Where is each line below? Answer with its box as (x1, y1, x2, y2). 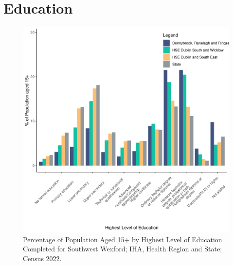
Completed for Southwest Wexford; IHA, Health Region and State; (23, 244, 222, 254)
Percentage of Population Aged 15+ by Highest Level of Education (23, 234, 222, 244)
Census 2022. (23, 253, 62, 263)
